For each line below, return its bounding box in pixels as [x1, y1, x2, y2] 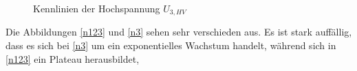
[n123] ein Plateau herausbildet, [6, 51, 140, 66]
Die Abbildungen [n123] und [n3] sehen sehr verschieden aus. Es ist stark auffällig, [6, 25, 352, 39]
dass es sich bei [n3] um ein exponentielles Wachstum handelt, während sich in [6, 38, 336, 53]
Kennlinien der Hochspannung [33, 1, 160, 15]
